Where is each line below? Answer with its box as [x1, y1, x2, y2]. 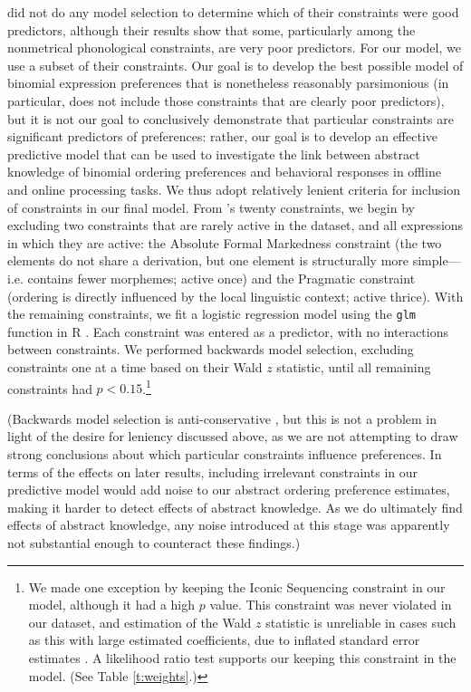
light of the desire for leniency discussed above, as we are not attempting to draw [7, 427, 458, 446]
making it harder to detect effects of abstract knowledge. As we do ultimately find [7, 497, 463, 516]
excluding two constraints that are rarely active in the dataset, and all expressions [7, 216, 464, 235]
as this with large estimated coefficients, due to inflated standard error [28, 630, 420, 649]
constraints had [7, 379, 92, 398]
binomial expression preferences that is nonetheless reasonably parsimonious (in [7, 73, 449, 92]
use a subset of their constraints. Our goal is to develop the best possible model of [7, 55, 464, 74]
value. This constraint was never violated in [209, 595, 452, 614]
